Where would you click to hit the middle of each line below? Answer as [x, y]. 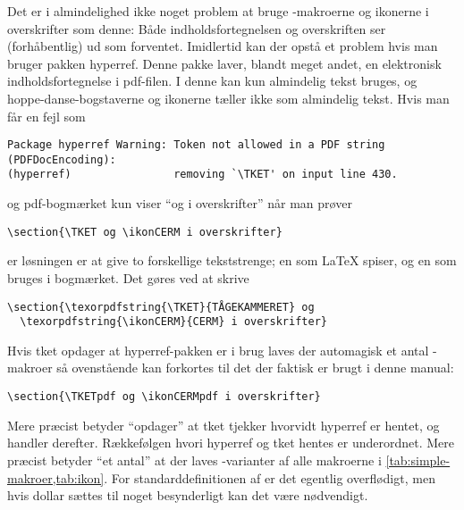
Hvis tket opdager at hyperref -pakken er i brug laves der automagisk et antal [218, 350]
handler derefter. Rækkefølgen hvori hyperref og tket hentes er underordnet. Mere [231, 443]
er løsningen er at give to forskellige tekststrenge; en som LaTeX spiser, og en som [232, 260]
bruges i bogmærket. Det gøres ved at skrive [128, 277]
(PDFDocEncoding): [62, 159]
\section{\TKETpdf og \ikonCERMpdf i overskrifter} [164, 397]
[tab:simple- [418, 460]
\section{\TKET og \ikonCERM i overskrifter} [145, 232]
